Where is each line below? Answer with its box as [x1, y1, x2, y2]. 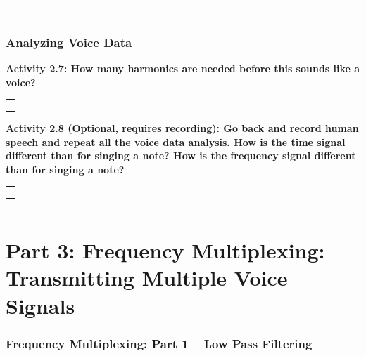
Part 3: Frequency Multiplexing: [6, 236, 325, 265]
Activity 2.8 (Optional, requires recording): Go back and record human [6, 120, 359, 135]
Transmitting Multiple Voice [6, 263, 288, 292]
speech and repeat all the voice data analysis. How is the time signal [6, 134, 346, 149]
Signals [6, 291, 75, 319]
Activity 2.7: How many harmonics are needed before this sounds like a [6, 60, 360, 75]
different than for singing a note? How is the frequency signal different [6, 148, 356, 163]
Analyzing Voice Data [6, 33, 132, 51]
